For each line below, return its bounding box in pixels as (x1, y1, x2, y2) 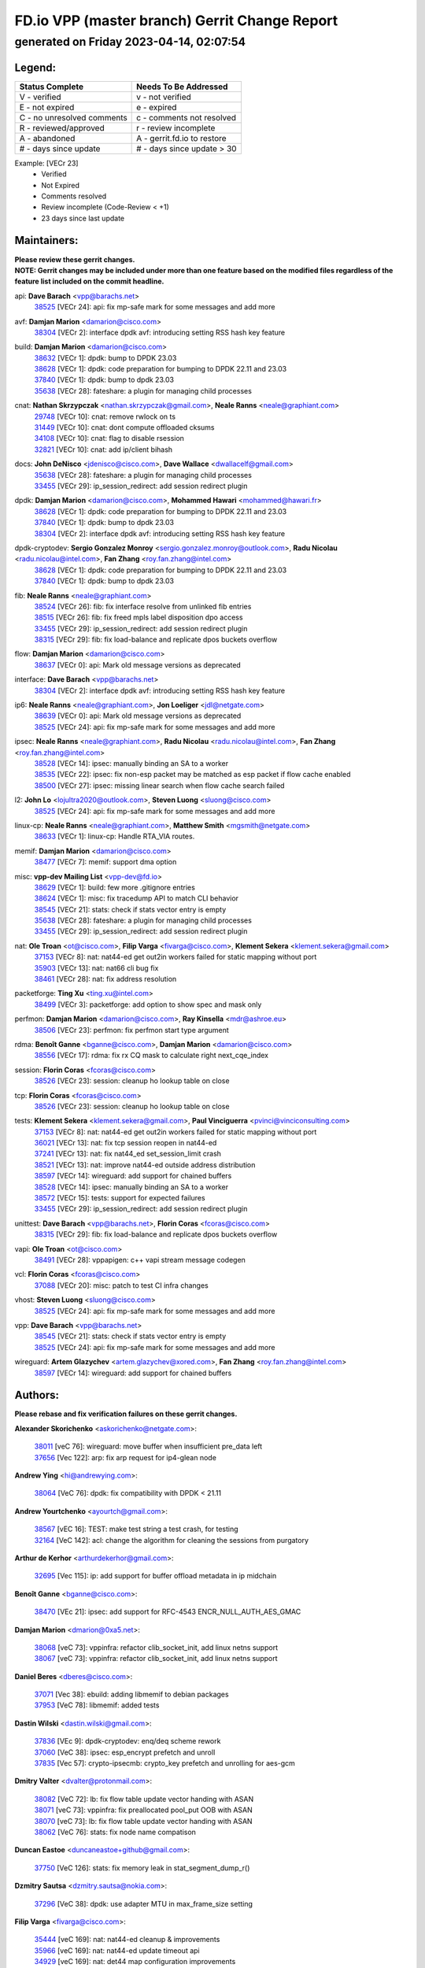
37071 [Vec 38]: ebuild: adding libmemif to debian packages (34, 1689, 229, 1700)
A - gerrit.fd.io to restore (136, 132, 227, 143)
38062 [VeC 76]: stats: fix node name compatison (34, 1827, 197, 1837)
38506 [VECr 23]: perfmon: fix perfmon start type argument (34, 1025, 230, 1034)
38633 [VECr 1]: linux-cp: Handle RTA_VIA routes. (34, 831, 195, 842)
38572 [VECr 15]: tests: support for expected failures (34, 1193, 205, 1203)
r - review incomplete (136, 122, 216, 133)
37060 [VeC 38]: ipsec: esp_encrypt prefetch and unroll (34, 1748, 216, 1757)
